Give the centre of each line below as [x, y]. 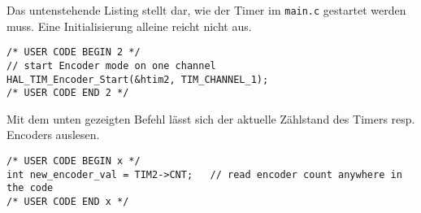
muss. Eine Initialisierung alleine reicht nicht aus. [129, 26]
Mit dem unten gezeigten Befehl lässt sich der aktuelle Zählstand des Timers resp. [211, 118]
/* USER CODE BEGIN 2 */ [74, 52]
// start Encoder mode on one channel [111, 65]
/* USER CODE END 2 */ [68, 93]
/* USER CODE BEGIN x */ [74, 161]
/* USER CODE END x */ [68, 202]
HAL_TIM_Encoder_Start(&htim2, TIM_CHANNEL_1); [138, 79]
